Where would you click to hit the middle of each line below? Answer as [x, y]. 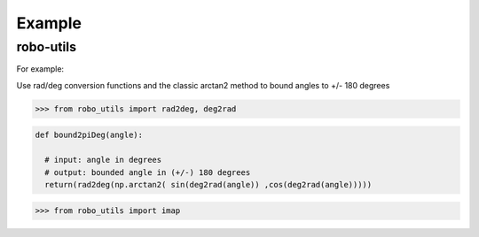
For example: [40, 69]
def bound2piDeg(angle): [89, 135]
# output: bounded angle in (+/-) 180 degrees [148, 172]
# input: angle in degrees [103, 160]
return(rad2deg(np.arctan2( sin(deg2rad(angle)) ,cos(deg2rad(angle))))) [208, 184]
